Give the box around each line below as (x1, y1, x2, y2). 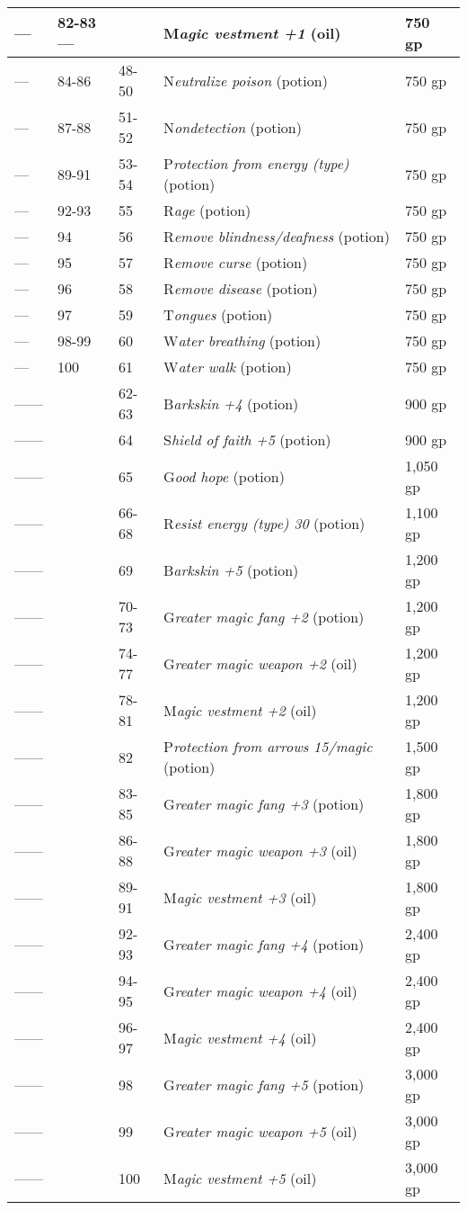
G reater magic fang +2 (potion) (163, 605, 365, 627)
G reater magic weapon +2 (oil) (163, 652, 357, 674)
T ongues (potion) (163, 304, 273, 325)
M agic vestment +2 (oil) (163, 699, 317, 721)
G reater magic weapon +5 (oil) (163, 1120, 357, 1142)
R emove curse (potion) (163, 252, 308, 273)
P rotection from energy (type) (163, 153, 349, 174)
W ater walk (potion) (163, 356, 292, 377)
